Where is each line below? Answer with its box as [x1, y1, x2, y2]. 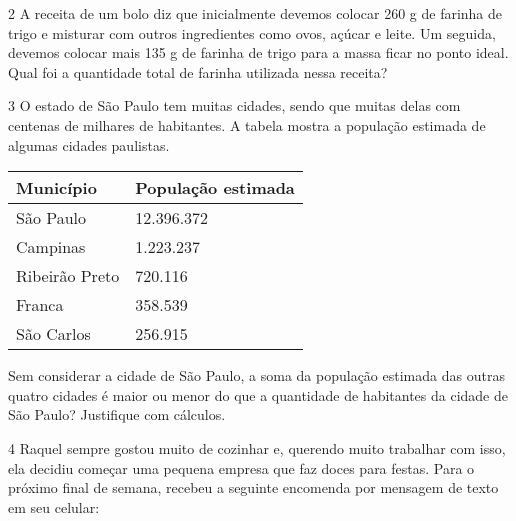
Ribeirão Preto [16, 264, 120, 288]
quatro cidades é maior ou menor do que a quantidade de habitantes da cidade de [8, 384, 508, 405]
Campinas [16, 235, 86, 259]
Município [16, 176, 97, 200]
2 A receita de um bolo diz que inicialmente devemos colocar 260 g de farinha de [8, 3, 503, 23]
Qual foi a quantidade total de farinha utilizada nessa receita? [8, 61, 388, 82]
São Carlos [16, 322, 91, 346]
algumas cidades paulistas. [8, 134, 170, 155]
